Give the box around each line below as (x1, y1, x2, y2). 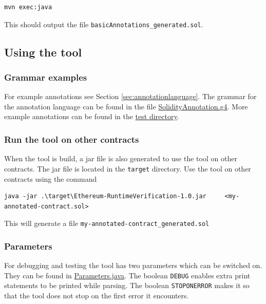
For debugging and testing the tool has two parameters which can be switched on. (4, 260, 262, 271)
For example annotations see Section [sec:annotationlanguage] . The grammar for (4, 91, 257, 102)
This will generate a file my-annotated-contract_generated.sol (4, 218, 210, 229)
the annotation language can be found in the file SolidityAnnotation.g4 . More (4, 101, 248, 111)
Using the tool (4, 44, 82, 60)
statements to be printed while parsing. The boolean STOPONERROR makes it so (4, 280, 250, 291)
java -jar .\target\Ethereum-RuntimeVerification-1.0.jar (4, 193, 206, 200)
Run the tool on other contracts (4, 132, 139, 145)
